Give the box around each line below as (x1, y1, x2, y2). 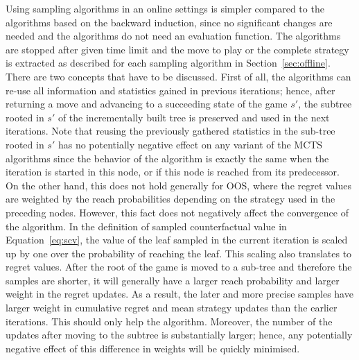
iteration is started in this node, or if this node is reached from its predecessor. (6, 164, 340, 179)
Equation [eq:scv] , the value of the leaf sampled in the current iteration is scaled (6, 232, 348, 247)
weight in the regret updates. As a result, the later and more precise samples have (6, 286, 353, 301)
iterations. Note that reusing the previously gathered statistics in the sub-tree (6, 123, 335, 138)
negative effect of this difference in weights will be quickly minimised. (6, 341, 300, 355)
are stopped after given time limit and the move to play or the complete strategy (6, 42, 349, 56)
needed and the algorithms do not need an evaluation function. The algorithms (6, 28, 341, 43)
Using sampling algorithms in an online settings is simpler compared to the (6, 1, 324, 15)
